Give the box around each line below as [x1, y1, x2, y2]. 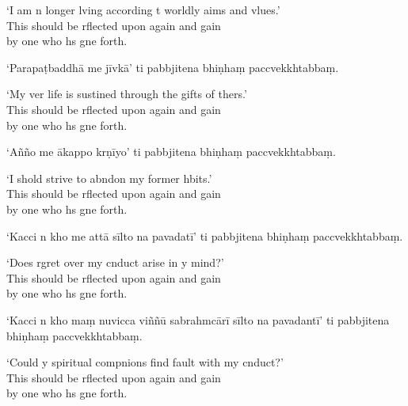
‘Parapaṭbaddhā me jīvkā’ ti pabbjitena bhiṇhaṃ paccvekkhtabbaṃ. [6, 59, 339, 75]
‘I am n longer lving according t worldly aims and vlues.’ [6, 2, 280, 17]
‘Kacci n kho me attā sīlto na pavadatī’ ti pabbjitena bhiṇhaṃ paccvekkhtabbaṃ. [6, 227, 403, 244]
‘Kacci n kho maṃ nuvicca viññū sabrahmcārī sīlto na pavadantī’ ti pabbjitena [6, 311, 390, 328]
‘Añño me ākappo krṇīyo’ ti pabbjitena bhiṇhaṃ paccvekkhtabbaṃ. [6, 143, 336, 160]
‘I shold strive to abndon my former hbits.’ [6, 169, 212, 186]
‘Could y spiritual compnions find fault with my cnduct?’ [6, 354, 284, 370]
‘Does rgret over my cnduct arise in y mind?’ [6, 254, 224, 271]
